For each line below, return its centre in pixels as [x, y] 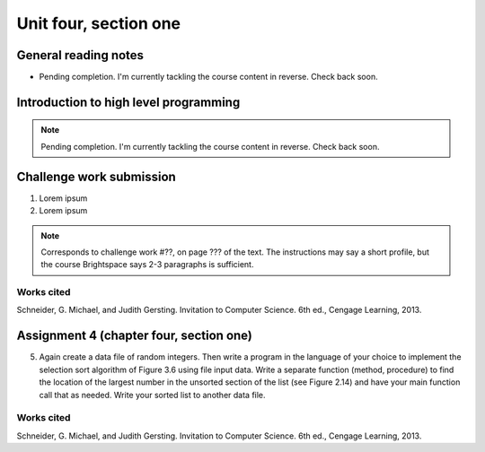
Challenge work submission [97, 176]
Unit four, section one [99, 23]
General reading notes [80, 55]
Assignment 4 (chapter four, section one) [135, 336]
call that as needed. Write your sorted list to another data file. [152, 395]
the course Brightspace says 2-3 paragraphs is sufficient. [147, 265]
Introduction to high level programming [128, 102]
